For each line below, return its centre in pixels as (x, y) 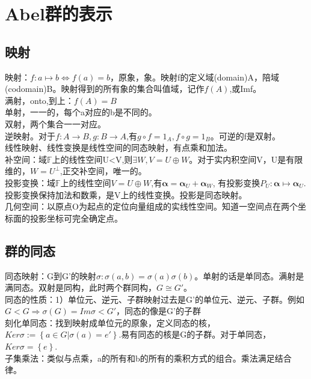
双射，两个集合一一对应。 (55, 123)
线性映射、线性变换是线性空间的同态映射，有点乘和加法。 (119, 147)
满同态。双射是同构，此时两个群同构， (81, 287)
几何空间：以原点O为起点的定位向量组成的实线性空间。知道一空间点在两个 (151, 206)
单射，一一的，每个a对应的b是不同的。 (81, 112)
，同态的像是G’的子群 (159, 311)
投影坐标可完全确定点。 (76, 218)
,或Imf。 (245, 89)
